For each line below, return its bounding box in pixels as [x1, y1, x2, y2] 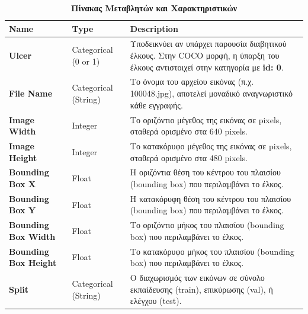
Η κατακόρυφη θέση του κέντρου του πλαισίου [130, 192, 291, 204]
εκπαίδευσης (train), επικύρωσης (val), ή [130, 283, 273, 295]
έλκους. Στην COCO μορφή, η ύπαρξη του [130, 49, 280, 62]
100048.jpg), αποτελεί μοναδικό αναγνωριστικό [130, 87, 293, 100]
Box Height [9, 257, 57, 269]
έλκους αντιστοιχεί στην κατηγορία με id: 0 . [130, 60, 284, 73]
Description [130, 22, 178, 34]
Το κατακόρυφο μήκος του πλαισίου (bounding [130, 245, 294, 257]
